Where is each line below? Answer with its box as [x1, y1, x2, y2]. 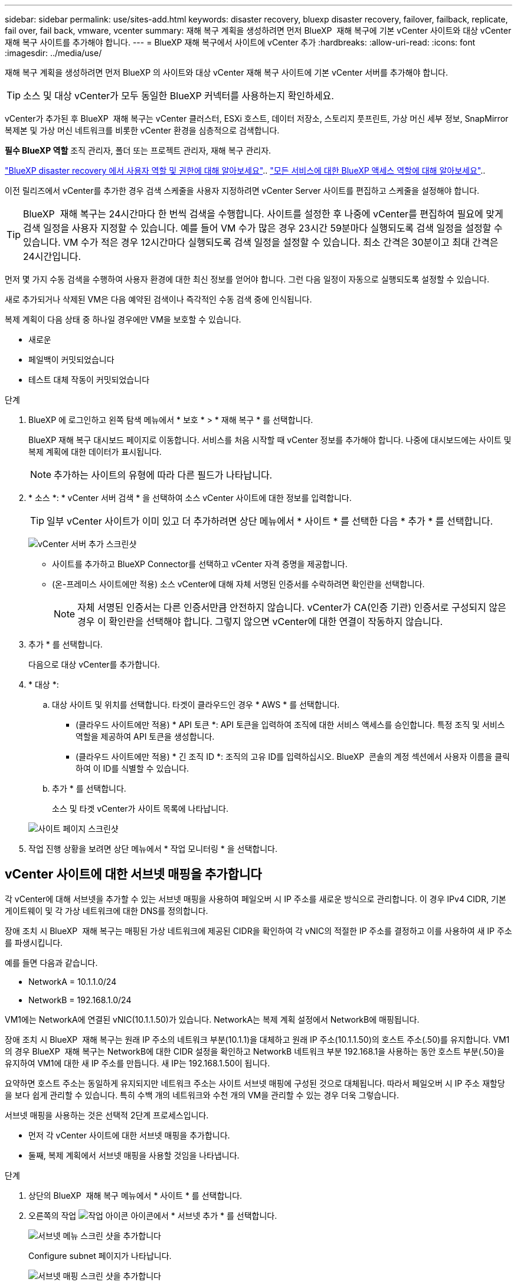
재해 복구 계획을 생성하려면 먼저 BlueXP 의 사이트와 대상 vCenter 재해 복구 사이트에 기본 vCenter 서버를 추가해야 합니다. [5, 67, 448, 77]
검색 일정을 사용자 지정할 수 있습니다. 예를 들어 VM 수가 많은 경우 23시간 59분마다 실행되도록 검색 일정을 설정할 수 [23, 222, 503, 234]
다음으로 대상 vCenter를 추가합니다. [28, 659, 160, 669]
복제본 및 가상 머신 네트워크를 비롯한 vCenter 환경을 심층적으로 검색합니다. [5, 125, 280, 135]
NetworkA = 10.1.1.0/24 [28, 976, 117, 987]
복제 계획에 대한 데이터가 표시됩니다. [28, 447, 162, 457]
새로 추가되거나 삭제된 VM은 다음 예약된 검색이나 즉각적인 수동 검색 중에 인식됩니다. [5, 294, 312, 304]
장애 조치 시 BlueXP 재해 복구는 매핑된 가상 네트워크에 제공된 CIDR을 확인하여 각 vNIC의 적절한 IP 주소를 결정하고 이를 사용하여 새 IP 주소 [5, 925, 512, 936]
